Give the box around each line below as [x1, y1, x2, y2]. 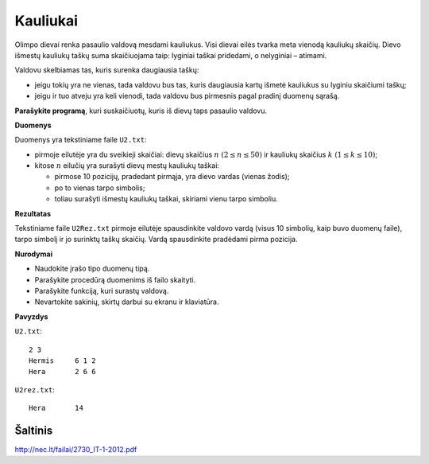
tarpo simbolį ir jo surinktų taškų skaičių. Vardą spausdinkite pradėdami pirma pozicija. [14, 235, 298, 244]
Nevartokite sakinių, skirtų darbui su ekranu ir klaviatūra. [34, 297, 219, 306]
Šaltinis [14, 423, 53, 437]
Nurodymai [14, 249, 53, 259]
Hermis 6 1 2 [29, 356, 96, 365]
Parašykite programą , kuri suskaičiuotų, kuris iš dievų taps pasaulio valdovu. [14, 106, 268, 115]
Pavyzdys [14, 311, 48, 322]
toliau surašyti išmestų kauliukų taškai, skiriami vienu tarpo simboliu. [54, 194, 278, 204]
